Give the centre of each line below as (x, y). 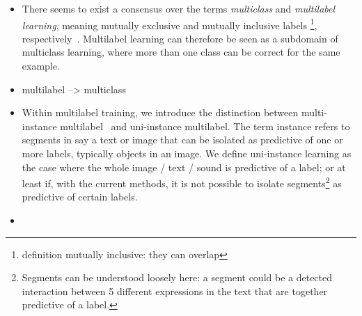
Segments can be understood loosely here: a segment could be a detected (177, 277)
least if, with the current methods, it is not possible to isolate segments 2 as (182, 182)
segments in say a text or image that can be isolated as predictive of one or (182, 140)
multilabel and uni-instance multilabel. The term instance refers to (205, 126)
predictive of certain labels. (80, 197)
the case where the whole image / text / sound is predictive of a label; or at (184, 167)
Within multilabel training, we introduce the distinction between (160, 112)
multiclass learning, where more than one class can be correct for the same (181, 52)
